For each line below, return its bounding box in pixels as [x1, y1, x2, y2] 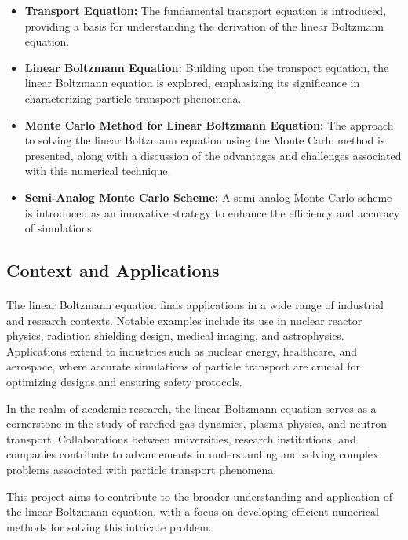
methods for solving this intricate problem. [6, 518, 212, 535]
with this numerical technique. [24, 162, 171, 179]
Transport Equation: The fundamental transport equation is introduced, [24, 2, 387, 18]
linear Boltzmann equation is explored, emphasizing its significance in [24, 75, 360, 91]
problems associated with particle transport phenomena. [6, 462, 277, 478]
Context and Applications [6, 258, 220, 283]
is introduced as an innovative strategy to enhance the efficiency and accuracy [24, 204, 400, 221]
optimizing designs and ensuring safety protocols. [6, 374, 242, 390]
